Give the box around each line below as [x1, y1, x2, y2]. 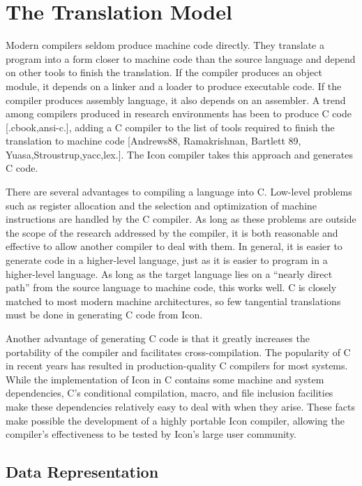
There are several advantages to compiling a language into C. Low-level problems [6, 184, 352, 199]
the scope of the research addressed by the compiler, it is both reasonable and [6, 225, 338, 240]
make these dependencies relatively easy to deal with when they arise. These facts [6, 399, 355, 413]
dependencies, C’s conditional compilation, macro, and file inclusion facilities [6, 385, 333, 400]
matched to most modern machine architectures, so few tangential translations [6, 293, 341, 308]
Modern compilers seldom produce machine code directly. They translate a [6, 38, 324, 52]
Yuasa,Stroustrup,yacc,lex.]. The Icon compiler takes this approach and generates [6, 147, 353, 161]
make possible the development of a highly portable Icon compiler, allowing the [6, 413, 345, 427]
